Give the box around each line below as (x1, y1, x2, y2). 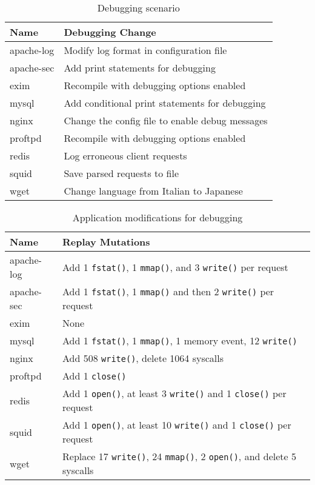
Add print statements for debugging (64, 61, 216, 75)
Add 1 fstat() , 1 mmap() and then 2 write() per (62, 284, 274, 298)
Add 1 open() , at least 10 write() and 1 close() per (62, 418, 291, 432)
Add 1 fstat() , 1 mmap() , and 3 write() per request (62, 259, 288, 274)
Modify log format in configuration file (64, 43, 227, 57)
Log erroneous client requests (64, 149, 187, 162)
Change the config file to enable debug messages (64, 113, 268, 127)
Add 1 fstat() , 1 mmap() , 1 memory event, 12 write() (62, 333, 297, 347)
